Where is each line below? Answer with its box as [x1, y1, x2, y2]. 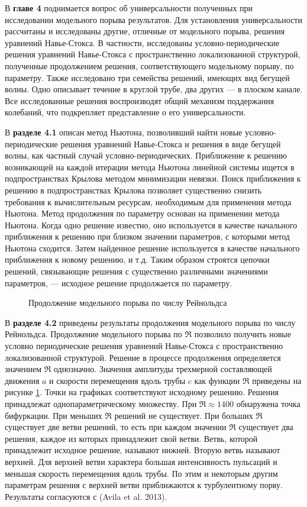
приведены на [252, 374, 302, 386]
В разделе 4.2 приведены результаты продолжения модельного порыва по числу [5, 316, 296, 328]
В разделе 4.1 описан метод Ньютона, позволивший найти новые [5, 125, 243, 138]
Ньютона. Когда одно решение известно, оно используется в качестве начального [5, 218, 298, 231]
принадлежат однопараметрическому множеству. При [5, 398, 197, 409]
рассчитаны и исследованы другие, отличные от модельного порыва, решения [5, 25, 285, 37]
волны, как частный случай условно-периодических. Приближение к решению [5, 149, 287, 162]
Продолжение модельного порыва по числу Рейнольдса [28, 296, 227, 309]
